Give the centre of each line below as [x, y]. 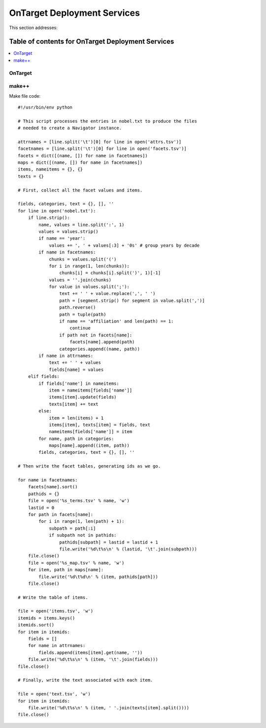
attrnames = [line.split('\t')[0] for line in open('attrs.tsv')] [100, 142]
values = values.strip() [68, 231]
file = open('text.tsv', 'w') [54, 694]
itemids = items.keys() [47, 618]
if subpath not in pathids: [83, 535]
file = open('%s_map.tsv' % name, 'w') [76, 563]
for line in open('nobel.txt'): [57, 211]
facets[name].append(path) [102, 342]
